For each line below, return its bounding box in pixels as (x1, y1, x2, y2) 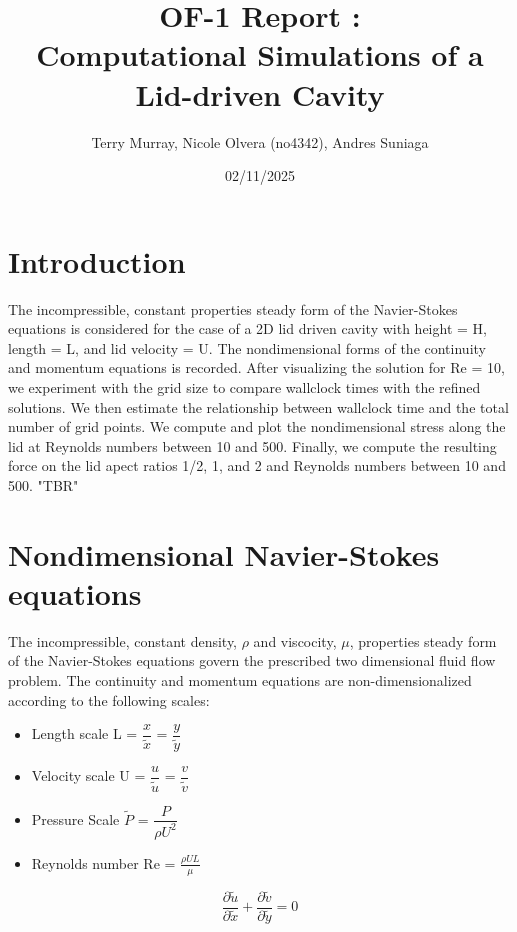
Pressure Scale (31, 808, 120, 829)
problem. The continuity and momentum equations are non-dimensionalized (8, 670, 472, 691)
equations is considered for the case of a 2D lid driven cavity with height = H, (8, 318, 487, 339)
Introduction (8, 240, 186, 281)
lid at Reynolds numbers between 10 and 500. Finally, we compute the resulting (8, 435, 497, 456)
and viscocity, (253, 630, 337, 651)
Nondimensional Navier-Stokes (8, 533, 440, 574)
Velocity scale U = (31, 765, 146, 786)
